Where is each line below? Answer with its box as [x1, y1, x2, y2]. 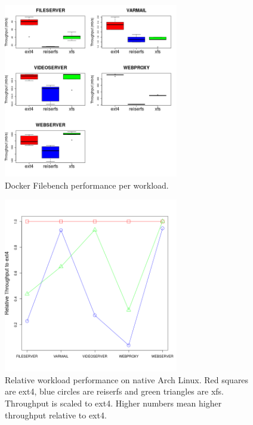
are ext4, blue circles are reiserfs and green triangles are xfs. [5, 385, 224, 398]
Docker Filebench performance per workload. [5, 178, 169, 191]
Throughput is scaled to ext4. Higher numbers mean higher [5, 396, 222, 409]
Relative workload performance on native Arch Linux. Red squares [5, 373, 249, 386]
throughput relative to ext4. [5, 408, 107, 421]
